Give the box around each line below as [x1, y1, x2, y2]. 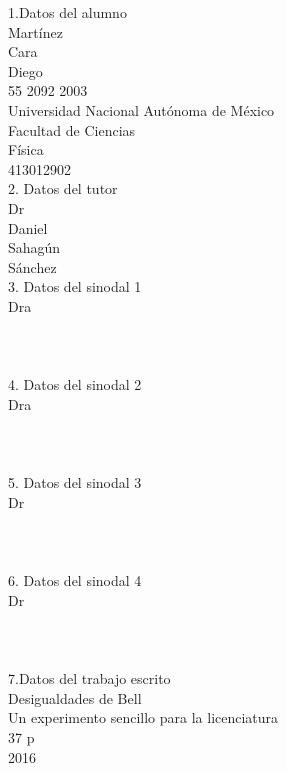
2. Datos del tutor [8, 178, 118, 199]
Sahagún [8, 237, 61, 258]
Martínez [8, 21, 63, 42]
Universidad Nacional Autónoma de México [8, 99, 275, 120]
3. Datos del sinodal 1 [8, 276, 142, 297]
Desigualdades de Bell [8, 687, 142, 708]
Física [8, 139, 44, 160]
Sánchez [8, 256, 57, 277]
